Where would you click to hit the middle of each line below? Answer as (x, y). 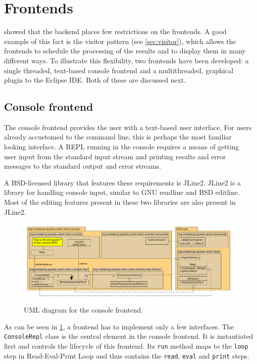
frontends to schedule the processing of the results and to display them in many (125, 51)
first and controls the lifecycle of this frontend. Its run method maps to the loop (126, 345)
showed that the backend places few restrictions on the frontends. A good (115, 31)
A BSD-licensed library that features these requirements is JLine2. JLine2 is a (123, 182)
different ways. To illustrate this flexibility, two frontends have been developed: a (126, 60)
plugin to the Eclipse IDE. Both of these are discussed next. (95, 80)
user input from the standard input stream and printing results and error (115, 156)
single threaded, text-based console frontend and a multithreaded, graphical (119, 70)
